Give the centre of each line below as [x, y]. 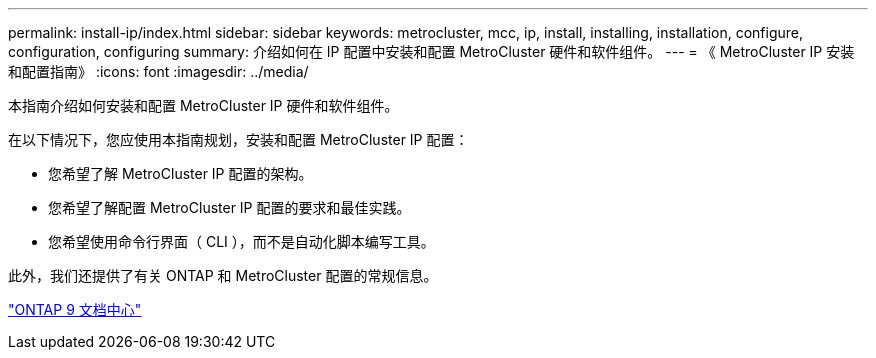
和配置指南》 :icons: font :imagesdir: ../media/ [158, 71]
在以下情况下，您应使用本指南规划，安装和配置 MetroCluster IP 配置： [238, 139]
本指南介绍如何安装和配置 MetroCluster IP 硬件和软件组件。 [203, 105]
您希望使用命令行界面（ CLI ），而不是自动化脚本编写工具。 [241, 241]
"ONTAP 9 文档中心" [75, 309]
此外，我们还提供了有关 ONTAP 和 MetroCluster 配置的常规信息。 [223, 275]
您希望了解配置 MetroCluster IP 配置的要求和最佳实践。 [229, 207]
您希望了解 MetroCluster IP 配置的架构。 [180, 173]
